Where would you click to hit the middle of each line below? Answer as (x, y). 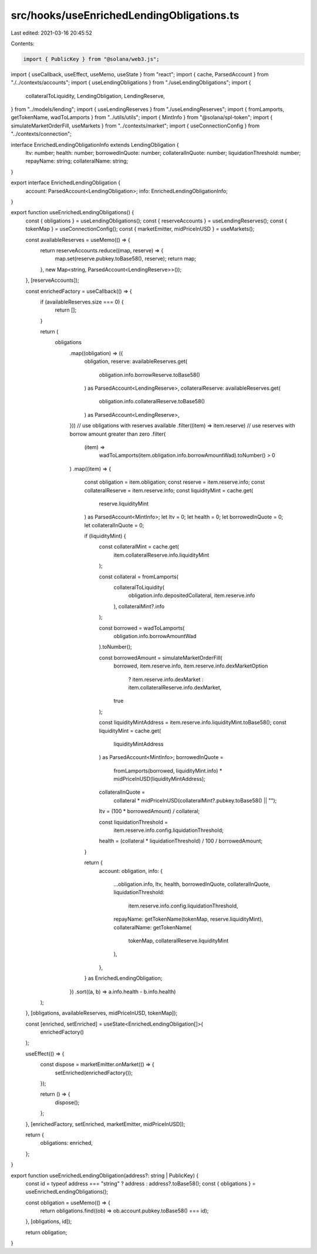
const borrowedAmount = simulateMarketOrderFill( (161, 658)
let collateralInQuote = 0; (114, 525)
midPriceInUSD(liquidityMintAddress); (159, 779)
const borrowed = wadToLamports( (142, 628)
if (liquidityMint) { (105, 536)
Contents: (23, 43)
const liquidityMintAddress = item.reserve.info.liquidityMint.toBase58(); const (193, 723)
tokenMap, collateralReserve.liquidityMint (178, 941)
